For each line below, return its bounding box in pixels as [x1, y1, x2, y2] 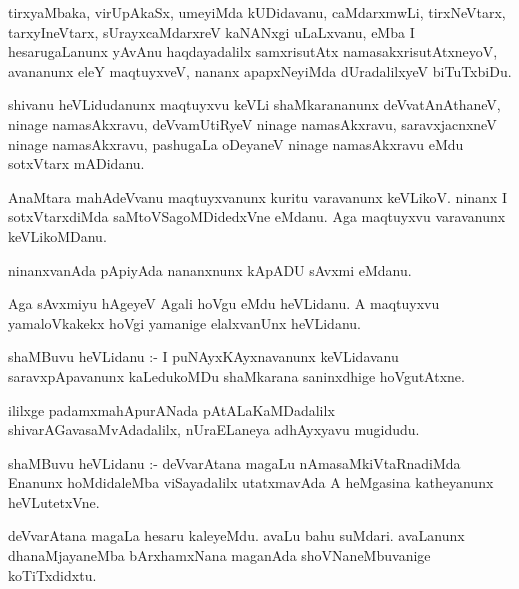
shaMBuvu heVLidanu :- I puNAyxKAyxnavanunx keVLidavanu [8, 346, 399, 367]
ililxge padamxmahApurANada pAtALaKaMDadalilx [8, 399, 335, 420]
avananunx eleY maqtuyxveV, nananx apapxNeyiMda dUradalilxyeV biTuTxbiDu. [8, 60, 512, 81]
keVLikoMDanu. [8, 225, 107, 246]
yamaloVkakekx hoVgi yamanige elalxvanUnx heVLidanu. [8, 312, 361, 333]
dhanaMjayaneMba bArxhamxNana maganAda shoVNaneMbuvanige [8, 545, 431, 566]
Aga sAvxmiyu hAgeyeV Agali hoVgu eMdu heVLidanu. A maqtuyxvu [8, 293, 440, 314]
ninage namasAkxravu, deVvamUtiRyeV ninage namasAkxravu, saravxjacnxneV [8, 113, 497, 134]
